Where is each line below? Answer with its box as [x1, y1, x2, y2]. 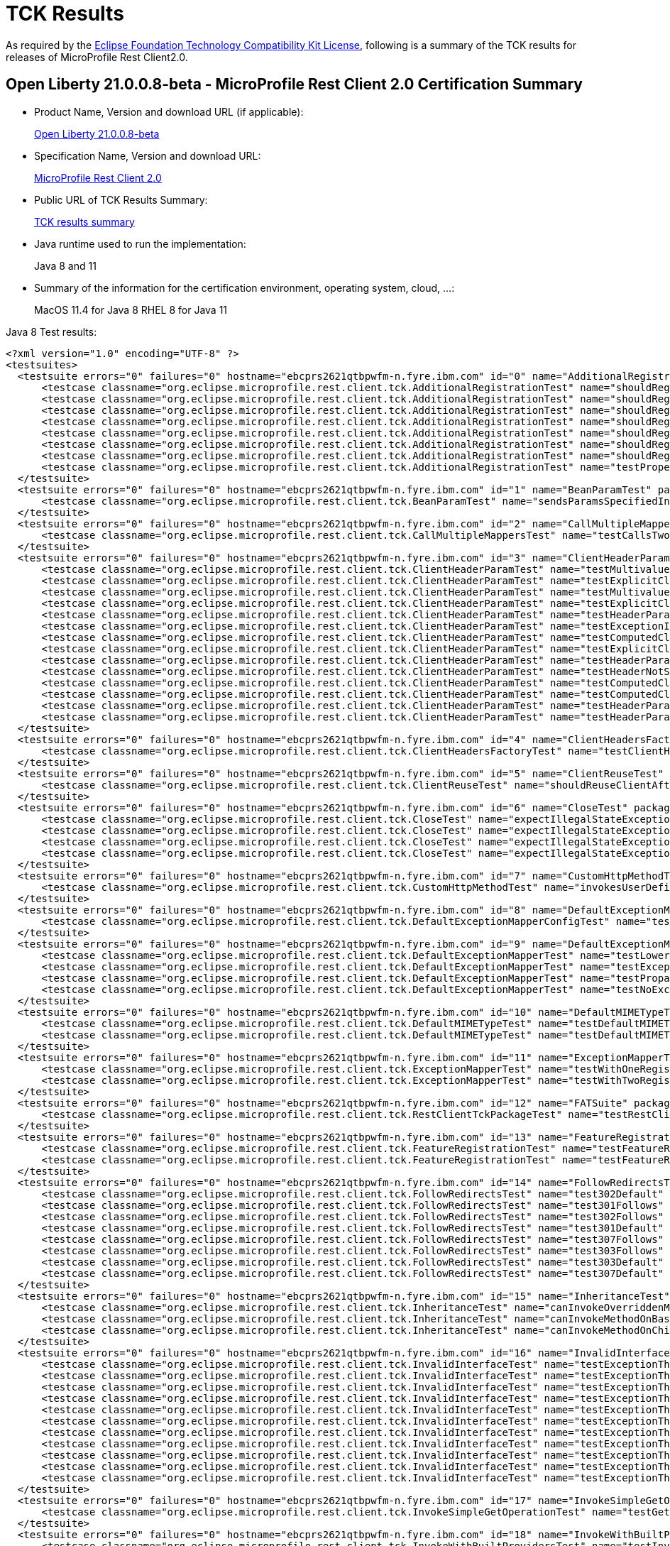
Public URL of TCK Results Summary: [34, 193, 208, 206]
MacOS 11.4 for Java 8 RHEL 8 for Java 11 [34, 303, 228, 316]
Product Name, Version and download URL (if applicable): [34, 105, 304, 118]
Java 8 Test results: [6, 325, 97, 338]
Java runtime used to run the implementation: [34, 237, 246, 250]
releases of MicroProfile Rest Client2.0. [6, 50, 188, 63]
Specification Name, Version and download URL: [34, 149, 261, 162]
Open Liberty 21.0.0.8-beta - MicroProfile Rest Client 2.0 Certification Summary [6, 75, 583, 94]
